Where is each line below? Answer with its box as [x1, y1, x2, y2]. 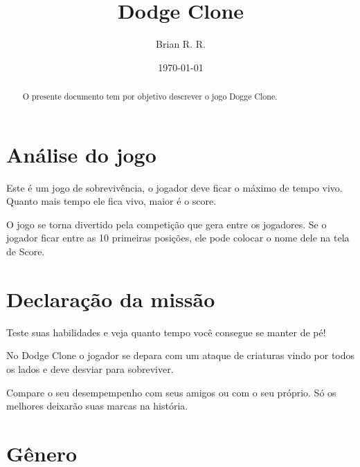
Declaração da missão [6, 284, 215, 313]
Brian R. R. [156, 37, 206, 51]
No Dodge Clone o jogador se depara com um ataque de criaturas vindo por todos [6, 348, 355, 363]
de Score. [6, 244, 45, 259]
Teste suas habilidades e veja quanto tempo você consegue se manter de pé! [6, 324, 326, 339]
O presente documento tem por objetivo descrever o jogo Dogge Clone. [22, 91, 278, 102]
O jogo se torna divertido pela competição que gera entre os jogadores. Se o [6, 217, 327, 231]
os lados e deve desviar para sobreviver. [6, 361, 174, 376]
